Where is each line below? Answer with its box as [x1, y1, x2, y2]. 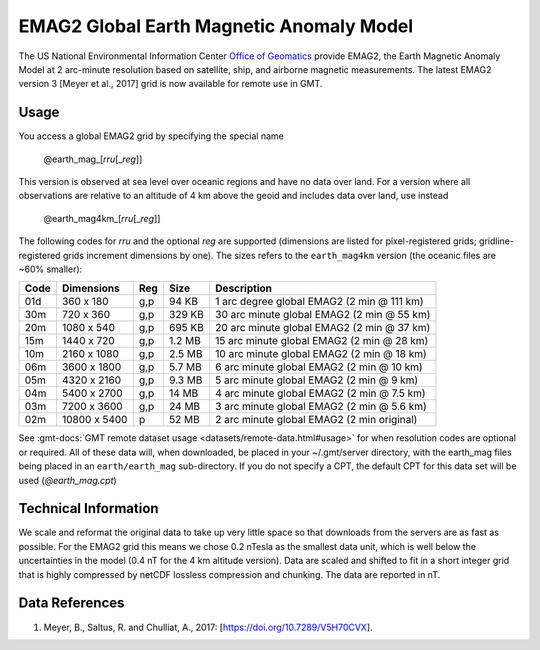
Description [215, 281, 272, 295]
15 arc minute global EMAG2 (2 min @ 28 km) [215, 334, 429, 348]
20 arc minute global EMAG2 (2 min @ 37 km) [215, 321, 431, 335]
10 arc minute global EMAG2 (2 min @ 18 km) [215, 347, 427, 361]
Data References [18, 595, 125, 612]
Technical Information [18, 500, 159, 517]
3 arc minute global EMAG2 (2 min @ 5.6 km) [215, 400, 427, 414]
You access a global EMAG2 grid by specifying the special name [18, 130, 284, 142]
